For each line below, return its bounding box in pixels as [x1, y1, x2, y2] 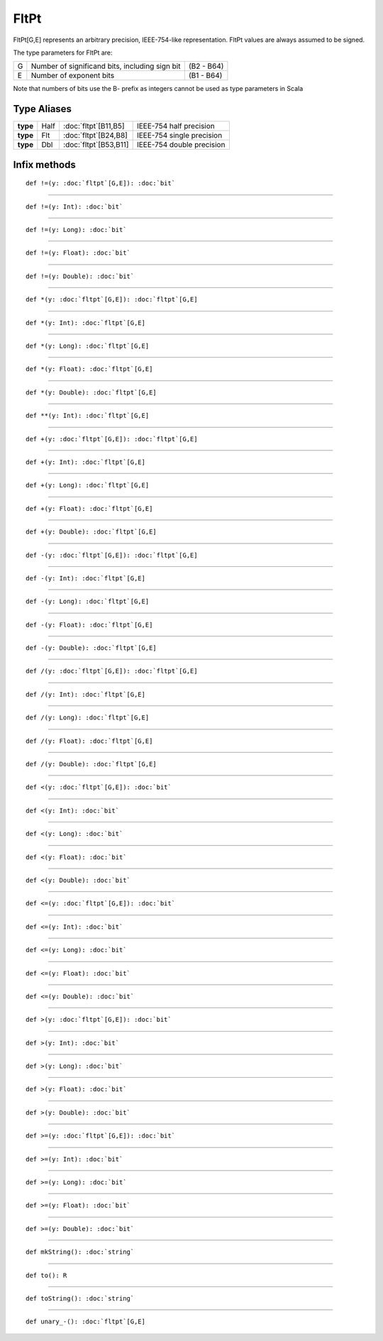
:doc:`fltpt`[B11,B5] [62, 121, 125, 131]
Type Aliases [13, 103, 72, 115]
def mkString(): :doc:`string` [26, 1248, 135, 1256]
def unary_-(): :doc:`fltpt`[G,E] [26, 1318, 145, 1326]
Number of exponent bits [30, 71, 115, 81]
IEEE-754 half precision [136, 121, 216, 131]
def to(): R [26, 1271, 67, 1279]
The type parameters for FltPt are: [13, 48, 113, 57]
